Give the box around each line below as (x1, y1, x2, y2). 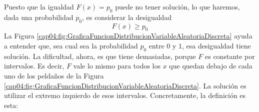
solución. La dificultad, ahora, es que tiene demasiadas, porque (4, 50, 196, 61)
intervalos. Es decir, (4, 60, 64, 71)
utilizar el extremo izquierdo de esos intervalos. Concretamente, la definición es (4, 90, 246, 100)
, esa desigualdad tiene (182, 40, 251, 50)
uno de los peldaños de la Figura (4, 70, 104, 80)
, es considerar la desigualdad (81, 11, 172, 22)
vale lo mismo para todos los (73, 60, 161, 71)
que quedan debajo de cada (169, 60, 252, 71)
